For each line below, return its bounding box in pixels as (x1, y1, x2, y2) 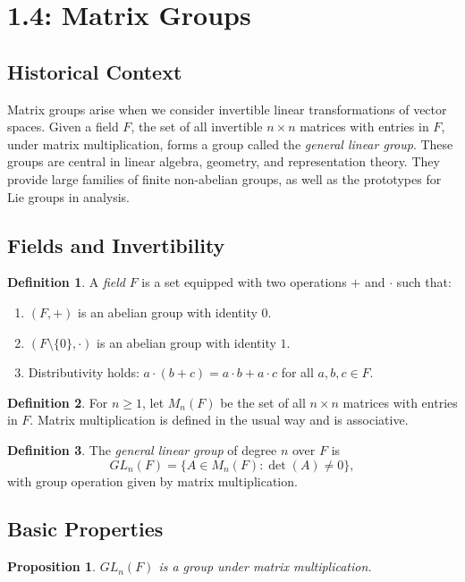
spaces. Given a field (7, 117, 119, 136)
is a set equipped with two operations (141, 273, 347, 291)
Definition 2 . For (7, 392, 108, 411)
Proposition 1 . (7, 557, 96, 576)
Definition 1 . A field (7, 273, 125, 291)
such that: (396, 273, 452, 291)
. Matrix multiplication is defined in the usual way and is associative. (30, 410, 409, 429)
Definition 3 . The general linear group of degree (7, 440, 277, 459)
